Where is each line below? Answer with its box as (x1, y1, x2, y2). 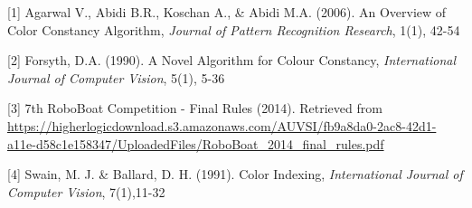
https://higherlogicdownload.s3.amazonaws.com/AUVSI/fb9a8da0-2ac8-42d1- (7, 116, 437, 135)
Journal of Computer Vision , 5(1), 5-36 (7, 68, 225, 87)
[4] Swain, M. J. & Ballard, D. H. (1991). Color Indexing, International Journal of (7, 165, 463, 184)
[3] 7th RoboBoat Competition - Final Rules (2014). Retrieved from (7, 99, 382, 118)
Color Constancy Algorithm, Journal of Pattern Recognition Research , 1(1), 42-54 (7, 20, 460, 39)
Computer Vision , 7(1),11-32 (7, 182, 165, 201)
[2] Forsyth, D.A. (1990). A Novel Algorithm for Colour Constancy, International (7, 51, 457, 70)
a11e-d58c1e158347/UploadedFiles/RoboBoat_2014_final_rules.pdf (7, 134, 384, 153)
